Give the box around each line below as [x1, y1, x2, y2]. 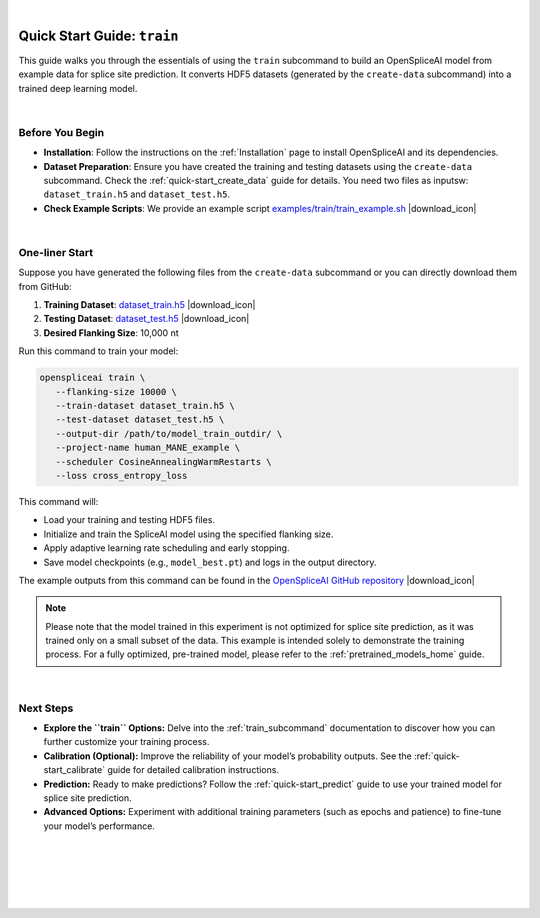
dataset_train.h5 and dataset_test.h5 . [43, 188, 230, 200]
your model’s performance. [43, 820, 155, 832]
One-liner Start [18, 245, 94, 259]
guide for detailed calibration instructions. [106, 764, 280, 776]
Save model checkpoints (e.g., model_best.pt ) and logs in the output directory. [43, 556, 377, 568]
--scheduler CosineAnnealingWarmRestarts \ [55, 456, 272, 467]
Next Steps [18, 701, 74, 715]
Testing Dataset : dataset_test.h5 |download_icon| [43, 313, 250, 325]
